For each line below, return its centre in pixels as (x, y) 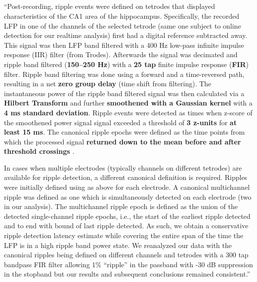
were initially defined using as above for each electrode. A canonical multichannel (127, 187)
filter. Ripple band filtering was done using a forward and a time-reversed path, (124, 74)
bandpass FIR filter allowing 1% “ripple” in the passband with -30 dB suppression (128, 264)
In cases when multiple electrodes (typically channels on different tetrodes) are (123, 167)
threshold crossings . (39, 151)
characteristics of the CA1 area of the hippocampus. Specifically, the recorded (122, 16)
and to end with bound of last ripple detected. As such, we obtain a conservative (126, 226)
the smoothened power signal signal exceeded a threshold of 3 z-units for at (120, 122)
